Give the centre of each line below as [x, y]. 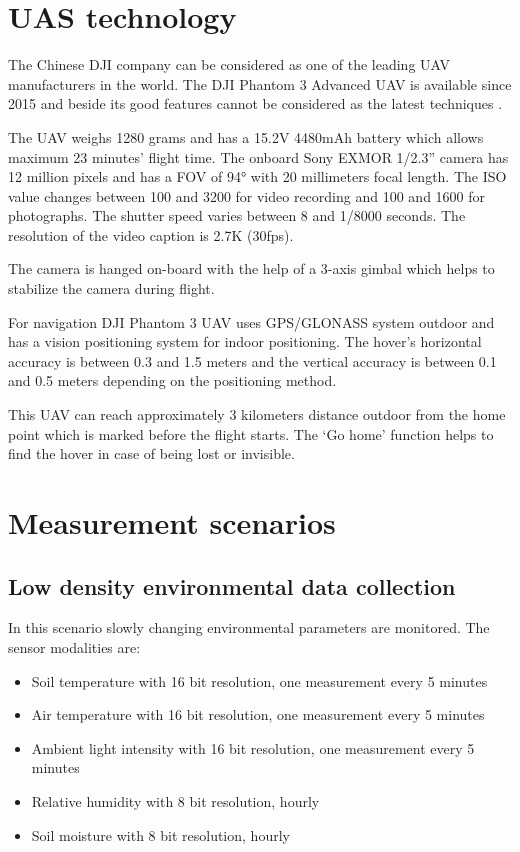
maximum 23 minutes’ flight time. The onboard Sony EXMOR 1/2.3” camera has [258, 156]
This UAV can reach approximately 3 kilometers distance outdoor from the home [257, 414]
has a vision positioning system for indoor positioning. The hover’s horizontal [245, 341]
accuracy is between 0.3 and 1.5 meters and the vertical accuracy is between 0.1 [252, 360]
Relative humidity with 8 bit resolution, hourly [175, 800]
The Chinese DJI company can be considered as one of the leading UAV [229, 64]
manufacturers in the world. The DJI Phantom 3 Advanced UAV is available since [260, 83]
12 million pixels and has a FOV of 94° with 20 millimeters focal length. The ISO [257, 176]
